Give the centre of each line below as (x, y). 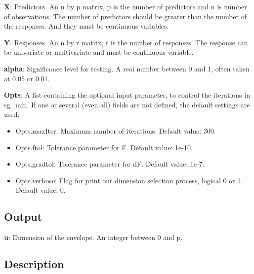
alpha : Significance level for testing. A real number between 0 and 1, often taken (127, 68)
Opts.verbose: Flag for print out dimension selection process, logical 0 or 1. (129, 180)
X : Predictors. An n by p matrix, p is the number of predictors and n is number (126, 6)
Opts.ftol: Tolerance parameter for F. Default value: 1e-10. (104, 147)
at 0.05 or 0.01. (27, 78)
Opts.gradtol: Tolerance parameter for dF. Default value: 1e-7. (110, 164)
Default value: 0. (41, 190)
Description (34, 264)
